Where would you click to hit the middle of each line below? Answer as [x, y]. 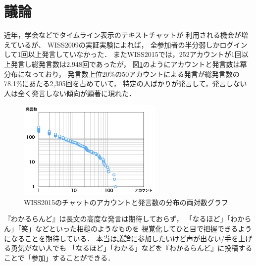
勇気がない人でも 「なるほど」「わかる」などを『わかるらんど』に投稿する [131, 248]
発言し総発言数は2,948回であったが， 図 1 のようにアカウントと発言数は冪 [129, 64]
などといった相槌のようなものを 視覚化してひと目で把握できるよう [143, 228]
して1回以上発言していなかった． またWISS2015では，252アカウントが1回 [123, 54]
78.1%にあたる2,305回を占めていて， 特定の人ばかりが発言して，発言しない [126, 83]
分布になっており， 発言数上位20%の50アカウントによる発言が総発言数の [122, 74]
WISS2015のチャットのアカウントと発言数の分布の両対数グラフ [126, 202]
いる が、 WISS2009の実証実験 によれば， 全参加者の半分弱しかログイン [132, 44]
